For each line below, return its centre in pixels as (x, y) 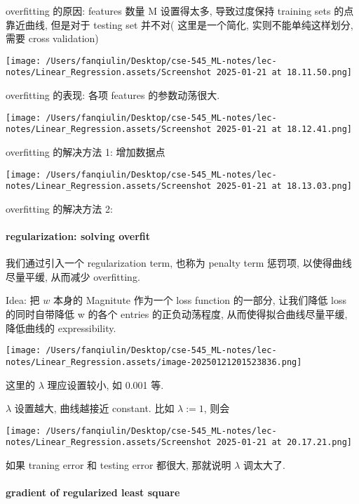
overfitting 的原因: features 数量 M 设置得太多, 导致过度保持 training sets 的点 (180, 11)
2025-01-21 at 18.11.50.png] (284, 73)
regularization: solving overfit (78, 236)
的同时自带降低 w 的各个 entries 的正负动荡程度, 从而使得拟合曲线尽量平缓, (177, 314)
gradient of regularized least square (93, 492)
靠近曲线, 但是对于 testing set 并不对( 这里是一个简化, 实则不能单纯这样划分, (179, 24)
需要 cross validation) (52, 38)
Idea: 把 (23, 300)
